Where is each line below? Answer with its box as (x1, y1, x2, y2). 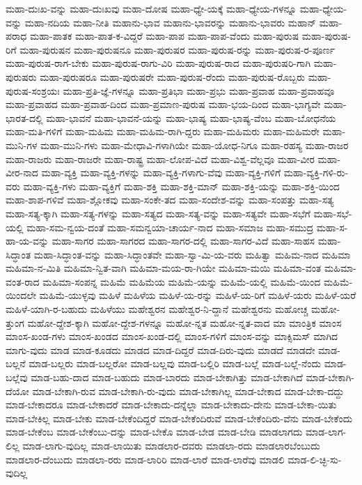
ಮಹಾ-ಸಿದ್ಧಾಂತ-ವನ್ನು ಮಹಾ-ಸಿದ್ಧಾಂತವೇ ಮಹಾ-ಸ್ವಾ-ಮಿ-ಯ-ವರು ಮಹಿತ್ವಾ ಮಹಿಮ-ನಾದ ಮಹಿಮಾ (33, 247, 351, 261)
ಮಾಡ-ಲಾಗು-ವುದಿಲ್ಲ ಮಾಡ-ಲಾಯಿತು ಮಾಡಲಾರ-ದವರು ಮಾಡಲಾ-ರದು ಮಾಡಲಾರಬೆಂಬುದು (22, 438, 320, 452)
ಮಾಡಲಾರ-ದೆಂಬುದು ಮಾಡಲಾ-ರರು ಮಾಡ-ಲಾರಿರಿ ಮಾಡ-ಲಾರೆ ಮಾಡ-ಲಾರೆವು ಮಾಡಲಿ (6, 452, 285, 466)
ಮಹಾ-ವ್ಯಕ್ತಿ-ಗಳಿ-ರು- (283, 165, 349, 180)
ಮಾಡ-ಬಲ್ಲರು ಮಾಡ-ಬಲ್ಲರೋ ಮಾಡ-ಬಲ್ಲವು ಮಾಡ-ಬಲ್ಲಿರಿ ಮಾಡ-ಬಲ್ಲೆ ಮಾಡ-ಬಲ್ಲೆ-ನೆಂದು (29, 356, 321, 371)
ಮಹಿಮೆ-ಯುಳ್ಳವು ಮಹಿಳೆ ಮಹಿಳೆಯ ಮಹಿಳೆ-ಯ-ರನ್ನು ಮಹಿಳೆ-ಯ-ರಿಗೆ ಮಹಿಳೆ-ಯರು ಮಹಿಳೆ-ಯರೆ (39, 288, 356, 302)
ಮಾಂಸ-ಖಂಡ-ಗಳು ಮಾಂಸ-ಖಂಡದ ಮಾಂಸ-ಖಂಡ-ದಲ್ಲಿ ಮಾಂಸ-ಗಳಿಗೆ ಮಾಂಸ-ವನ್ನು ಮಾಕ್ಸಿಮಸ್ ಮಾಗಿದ (6, 329, 338, 344)
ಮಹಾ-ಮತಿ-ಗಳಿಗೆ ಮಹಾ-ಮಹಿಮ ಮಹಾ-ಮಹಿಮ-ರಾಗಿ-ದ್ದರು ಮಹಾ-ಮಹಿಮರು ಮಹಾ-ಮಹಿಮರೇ (6, 124, 320, 139)
